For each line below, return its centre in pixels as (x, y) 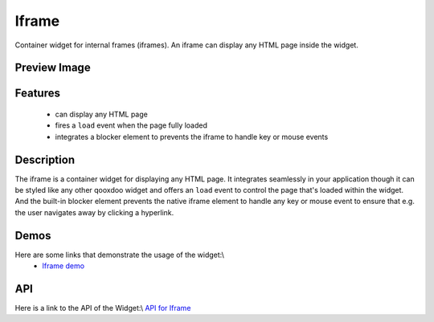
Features (37, 94)
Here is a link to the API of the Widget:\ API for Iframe (103, 308)
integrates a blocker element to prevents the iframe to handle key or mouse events (192, 137)
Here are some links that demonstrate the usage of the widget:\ (120, 255)
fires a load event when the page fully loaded (131, 125)
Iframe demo (63, 266)
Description (45, 159)
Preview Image (53, 68)
